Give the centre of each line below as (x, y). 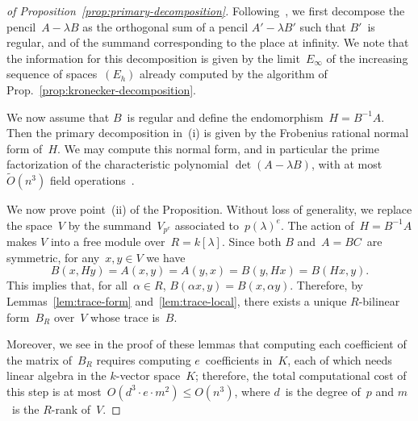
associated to (207, 225)
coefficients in (239, 359)
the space (29, 225)
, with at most (347, 164)
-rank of (71, 408)
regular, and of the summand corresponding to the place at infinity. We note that (208, 42)
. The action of (317, 225)
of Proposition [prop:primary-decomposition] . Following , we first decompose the (206, 10)
